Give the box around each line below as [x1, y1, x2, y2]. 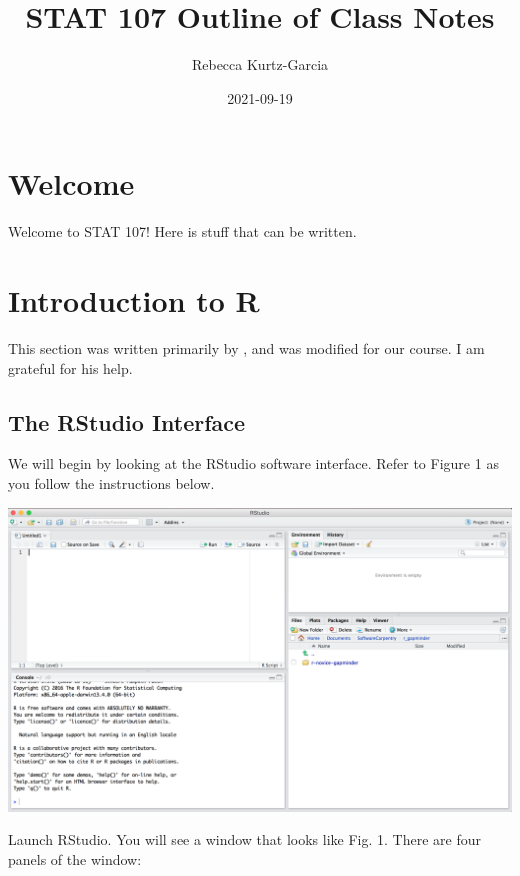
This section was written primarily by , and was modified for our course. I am [8, 337, 485, 358]
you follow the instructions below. [8, 472, 215, 493]
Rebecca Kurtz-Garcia [191, 54, 329, 75]
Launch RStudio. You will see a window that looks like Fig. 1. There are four [8, 829, 481, 850]
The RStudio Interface [8, 406, 246, 437]
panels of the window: [8, 848, 142, 869]
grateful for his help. [8, 357, 133, 378]
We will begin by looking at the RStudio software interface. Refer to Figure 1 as [8, 453, 499, 474]
